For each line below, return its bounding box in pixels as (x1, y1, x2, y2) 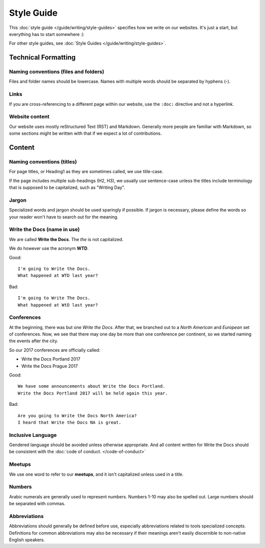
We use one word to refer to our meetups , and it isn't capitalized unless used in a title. (9, 471, 184, 477)
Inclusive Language (9, 431, 57, 438)
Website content (9, 113, 50, 120)
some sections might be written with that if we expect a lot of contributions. (9, 130, 162, 136)
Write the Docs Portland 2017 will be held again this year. (18, 390, 168, 396)
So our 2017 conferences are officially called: (9, 347, 101, 353)
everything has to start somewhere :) (9, 31, 84, 37)
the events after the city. (9, 338, 58, 344)
